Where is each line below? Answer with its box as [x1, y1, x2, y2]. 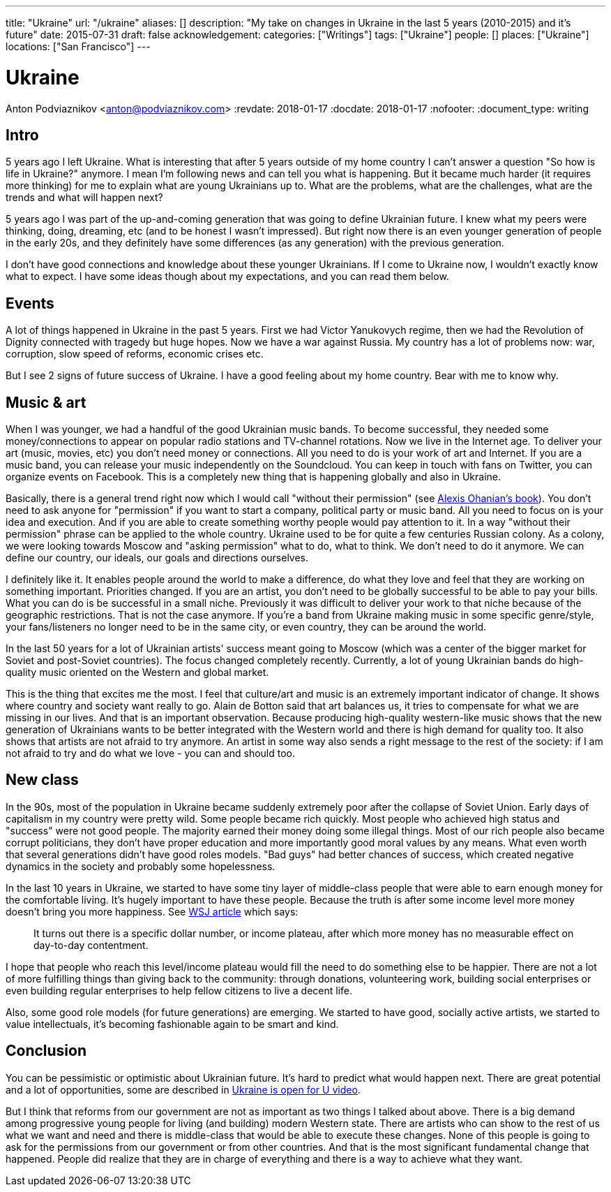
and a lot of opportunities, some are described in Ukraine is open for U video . [6, 1083, 361, 1096]
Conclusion [6, 1042, 87, 1060]
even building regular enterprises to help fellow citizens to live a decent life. [6, 984, 353, 996]
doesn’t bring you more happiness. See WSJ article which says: [6, 905, 299, 918]
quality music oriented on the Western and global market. [6, 666, 269, 679]
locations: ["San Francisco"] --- [6, 41, 151, 52]
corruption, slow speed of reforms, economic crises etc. [6, 348, 264, 360]
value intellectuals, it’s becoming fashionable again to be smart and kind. [6, 1017, 339, 1030]
